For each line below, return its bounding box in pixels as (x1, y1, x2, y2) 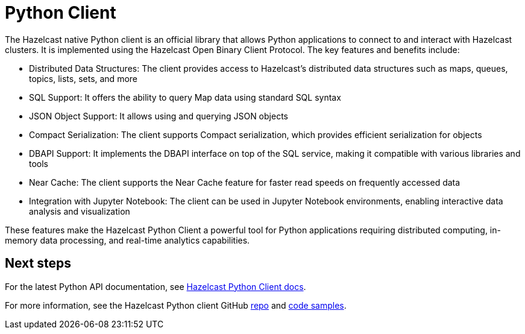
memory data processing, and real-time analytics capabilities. (5, 235, 250, 245)
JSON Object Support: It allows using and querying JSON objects (29, 110, 288, 121)
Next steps (5, 256, 71, 271)
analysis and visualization (29, 206, 130, 216)
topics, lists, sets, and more (29, 73, 137, 84)
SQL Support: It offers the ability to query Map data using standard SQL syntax (29, 92, 341, 102)
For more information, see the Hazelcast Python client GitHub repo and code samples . (5, 300, 347, 310)
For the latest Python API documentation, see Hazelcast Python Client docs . (5, 281, 306, 292)
